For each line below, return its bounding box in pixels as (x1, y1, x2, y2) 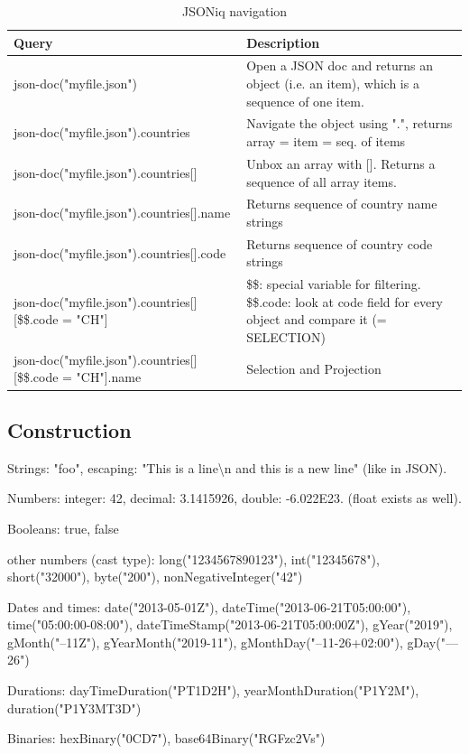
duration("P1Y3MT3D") (7, 698, 142, 717)
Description (246, 33, 320, 51)
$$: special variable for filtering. (246, 275, 421, 293)
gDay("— (407, 632, 458, 651)
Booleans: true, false (7, 518, 119, 537)
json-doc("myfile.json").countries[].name (14, 203, 231, 222)
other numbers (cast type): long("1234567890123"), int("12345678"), (7, 549, 380, 568)
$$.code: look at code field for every (246, 292, 444, 311)
